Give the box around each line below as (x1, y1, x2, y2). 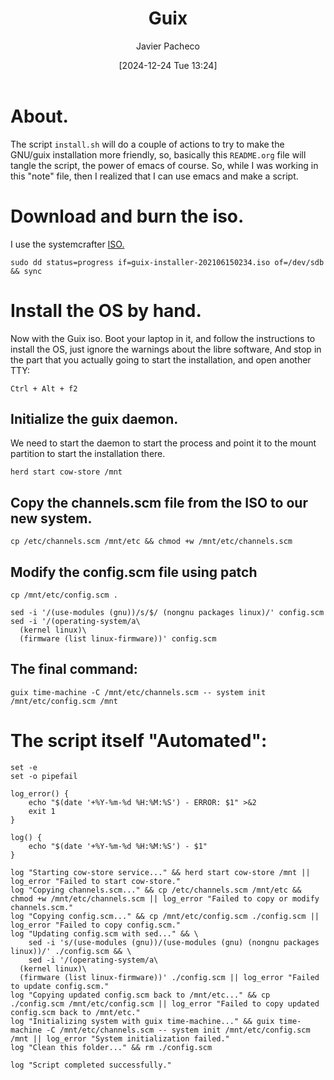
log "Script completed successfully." (10, 1060, 172, 1070)
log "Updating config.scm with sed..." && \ (10, 928, 199, 939)
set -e (10, 762, 38, 772)
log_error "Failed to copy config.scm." (10, 920, 182, 930)
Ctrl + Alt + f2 (10, 383, 78, 394)
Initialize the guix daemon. (10, 410, 179, 427)
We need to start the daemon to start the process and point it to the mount (10, 437, 317, 449)
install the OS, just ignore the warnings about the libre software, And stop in (10, 343, 322, 355)
